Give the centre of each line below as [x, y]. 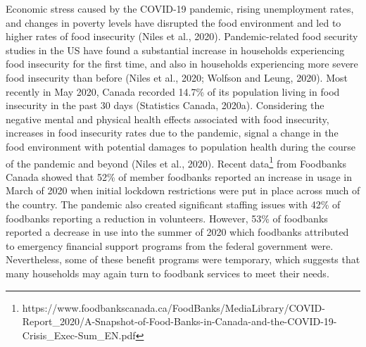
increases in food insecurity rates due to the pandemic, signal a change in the [172, 133]
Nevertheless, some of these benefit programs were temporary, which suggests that [183, 259]
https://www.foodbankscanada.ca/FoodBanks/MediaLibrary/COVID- [173, 307]
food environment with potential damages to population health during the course [181, 146]
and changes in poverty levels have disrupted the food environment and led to [173, 22]
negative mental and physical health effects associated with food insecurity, [168, 119]
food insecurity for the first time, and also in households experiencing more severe [182, 64]
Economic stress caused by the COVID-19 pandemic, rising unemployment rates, [180, 8]
